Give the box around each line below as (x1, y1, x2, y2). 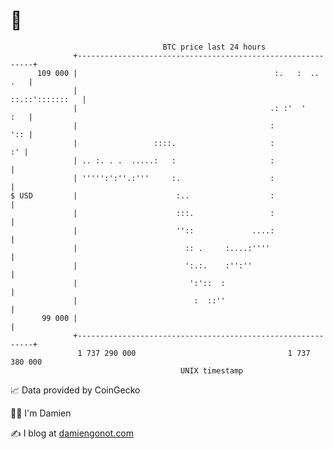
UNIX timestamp (180, 365, 244, 376)
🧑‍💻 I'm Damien (10, 407, 72, 419)
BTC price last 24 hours (162, 42, 267, 52)
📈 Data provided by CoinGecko (10, 384, 141, 396)
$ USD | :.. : (10, 190, 275, 201)
